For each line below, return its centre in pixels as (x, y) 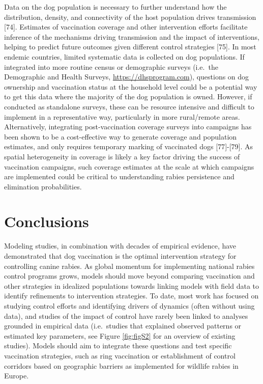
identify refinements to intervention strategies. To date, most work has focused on (131, 296)
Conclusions (47, 221)
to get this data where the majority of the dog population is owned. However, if (128, 97)
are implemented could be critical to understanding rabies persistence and (119, 176)
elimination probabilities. (43, 186)
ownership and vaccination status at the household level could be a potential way (131, 86)
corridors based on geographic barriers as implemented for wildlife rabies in (121, 365)
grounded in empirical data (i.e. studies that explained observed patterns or (123, 326)
